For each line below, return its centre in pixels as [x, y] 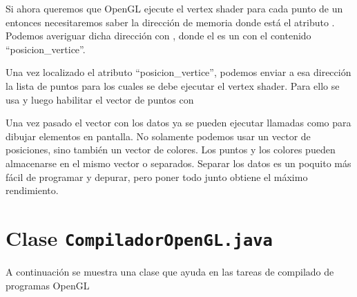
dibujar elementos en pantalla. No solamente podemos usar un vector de [158, 136]
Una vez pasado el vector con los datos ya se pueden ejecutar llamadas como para [178, 123]
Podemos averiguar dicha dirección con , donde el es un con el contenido [158, 36]
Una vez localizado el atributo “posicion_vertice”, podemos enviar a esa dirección [178, 72]
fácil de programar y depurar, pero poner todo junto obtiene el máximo [157, 176]
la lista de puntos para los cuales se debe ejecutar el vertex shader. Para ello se [173, 85]
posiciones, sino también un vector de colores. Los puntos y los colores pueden [171, 150]
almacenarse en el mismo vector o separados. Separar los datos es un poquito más [178, 163]
